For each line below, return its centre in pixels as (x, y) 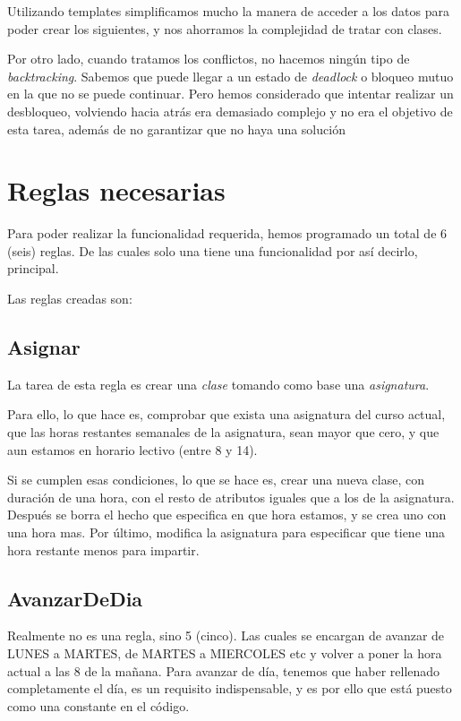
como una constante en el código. (98, 705)
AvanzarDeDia (75, 598)
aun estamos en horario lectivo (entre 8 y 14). (132, 449)
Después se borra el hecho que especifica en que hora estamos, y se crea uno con (227, 515)
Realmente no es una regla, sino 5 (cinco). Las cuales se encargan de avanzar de (226, 635)
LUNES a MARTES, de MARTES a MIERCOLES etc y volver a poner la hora (225, 653)
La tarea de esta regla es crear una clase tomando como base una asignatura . (218, 384)
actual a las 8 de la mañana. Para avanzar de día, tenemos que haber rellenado (224, 670)
